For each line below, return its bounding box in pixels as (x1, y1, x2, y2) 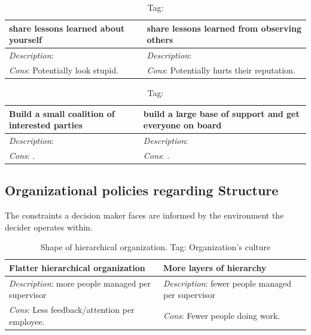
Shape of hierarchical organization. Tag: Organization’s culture (40, 241, 271, 253)
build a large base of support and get (143, 107, 300, 119)
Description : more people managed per (9, 276, 151, 289)
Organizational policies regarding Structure (5, 181, 279, 199)
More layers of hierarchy (163, 261, 267, 273)
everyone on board (143, 119, 222, 131)
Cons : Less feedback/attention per (9, 303, 135, 316)
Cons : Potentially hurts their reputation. (147, 63, 295, 76)
